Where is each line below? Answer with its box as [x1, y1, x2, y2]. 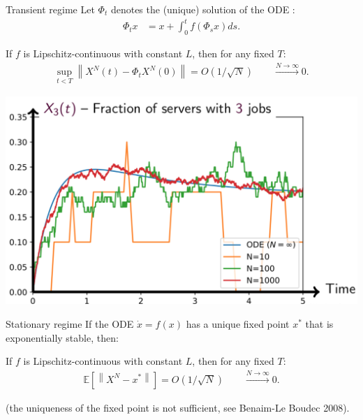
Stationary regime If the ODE [6, 316, 134, 331]
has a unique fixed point [186, 316, 290, 331]
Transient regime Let [6, 2, 95, 16]
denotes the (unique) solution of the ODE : [110, 2, 295, 16]
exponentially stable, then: [6, 330, 119, 345]
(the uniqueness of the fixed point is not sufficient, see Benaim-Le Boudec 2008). [6, 400, 350, 414]
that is [305, 316, 334, 331]
